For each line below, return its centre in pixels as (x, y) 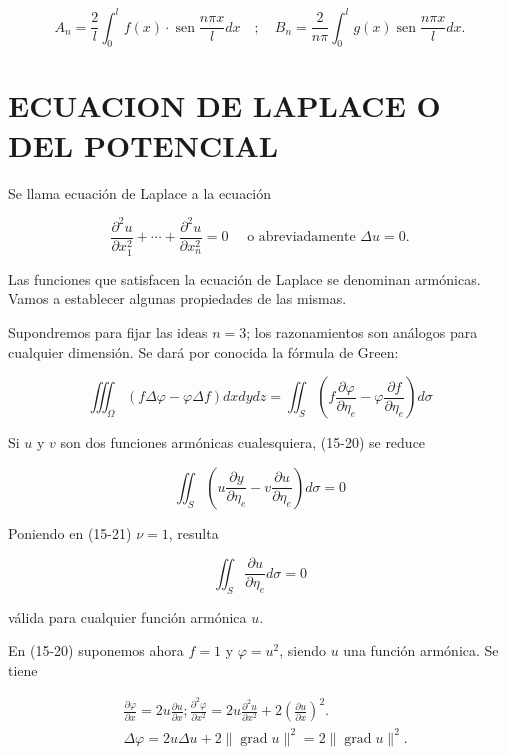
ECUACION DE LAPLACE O (224, 105)
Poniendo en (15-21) (70, 532)
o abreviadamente (301, 237)
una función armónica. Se (421, 650)
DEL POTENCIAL (143, 144)
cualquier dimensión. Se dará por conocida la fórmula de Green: (203, 351)
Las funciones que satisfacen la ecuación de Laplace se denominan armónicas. (244, 278)
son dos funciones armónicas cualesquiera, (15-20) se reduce (243, 442)
